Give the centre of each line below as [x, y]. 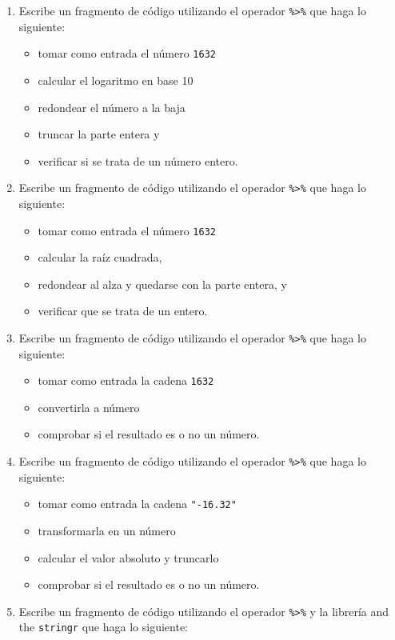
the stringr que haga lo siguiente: [103, 627]
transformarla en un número [107, 530]
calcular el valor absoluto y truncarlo [128, 557]
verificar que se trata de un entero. [123, 311]
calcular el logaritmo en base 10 [116, 80]
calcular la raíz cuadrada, [100, 257]
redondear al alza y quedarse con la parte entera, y [162, 284]
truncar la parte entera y [99, 134]
